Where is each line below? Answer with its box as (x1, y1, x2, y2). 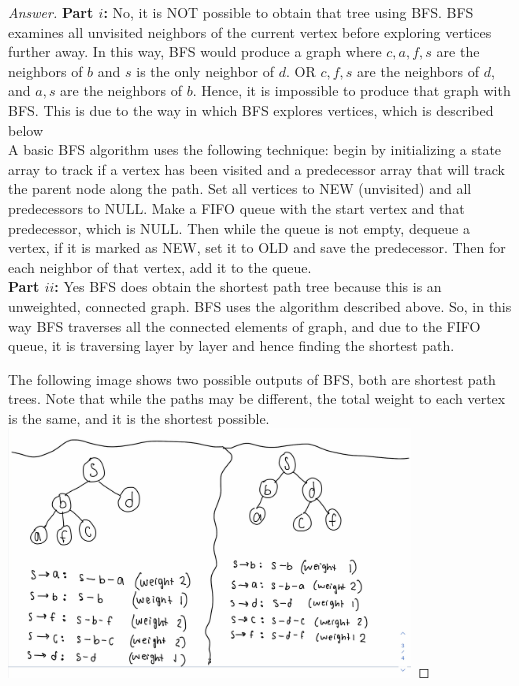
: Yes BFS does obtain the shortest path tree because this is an (54, 276, 442, 297)
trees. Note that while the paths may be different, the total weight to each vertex (8, 388, 506, 409)
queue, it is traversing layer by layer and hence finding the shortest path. (8, 335, 455, 356)
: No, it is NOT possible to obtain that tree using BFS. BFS (103, 2, 474, 22)
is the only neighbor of (136, 60, 275, 81)
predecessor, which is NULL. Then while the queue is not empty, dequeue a (8, 217, 470, 238)
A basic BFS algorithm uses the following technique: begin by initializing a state (8, 139, 502, 160)
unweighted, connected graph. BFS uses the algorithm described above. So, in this (8, 295, 512, 316)
